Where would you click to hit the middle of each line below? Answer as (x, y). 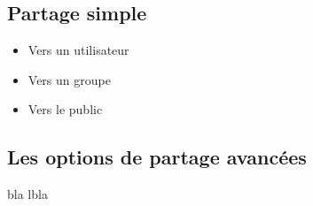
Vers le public (65, 109)
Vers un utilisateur (78, 50)
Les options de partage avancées (157, 157)
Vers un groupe (69, 79)
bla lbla (27, 194)
